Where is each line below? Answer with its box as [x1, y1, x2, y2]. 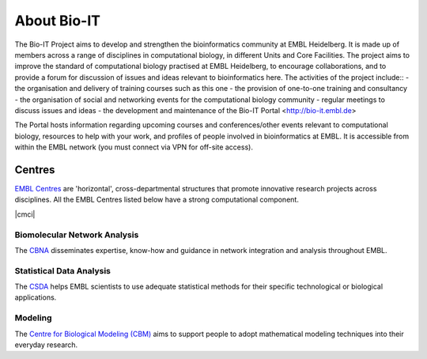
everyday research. [14, 340, 78, 350]
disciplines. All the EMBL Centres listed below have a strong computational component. [14, 195, 300, 205]
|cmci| [14, 210, 36, 219]
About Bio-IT [14, 12, 100, 29]
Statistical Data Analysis [14, 265, 111, 276]
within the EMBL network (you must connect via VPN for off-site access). [14, 142, 253, 152]
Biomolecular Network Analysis [14, 229, 139, 240]
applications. [14, 293, 57, 302]
